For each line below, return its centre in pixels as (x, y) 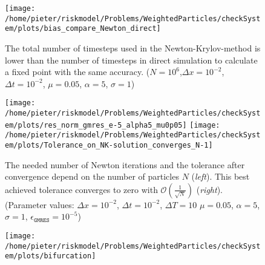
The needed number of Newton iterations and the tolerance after (125, 164)
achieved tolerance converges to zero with (81, 189)
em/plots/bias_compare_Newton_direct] (83, 29)
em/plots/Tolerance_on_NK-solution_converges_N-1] (109, 145)
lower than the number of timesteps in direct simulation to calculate (131, 60)
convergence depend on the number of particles (92, 176)
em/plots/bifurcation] (51, 256)
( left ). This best (221, 176)
